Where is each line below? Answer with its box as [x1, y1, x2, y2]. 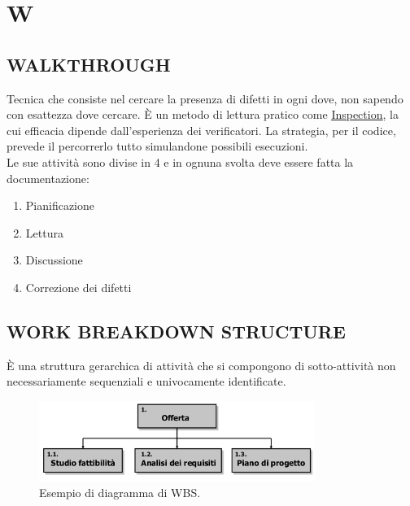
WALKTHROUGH [7, 51, 171, 76]
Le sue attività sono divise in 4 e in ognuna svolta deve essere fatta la [7, 153, 354, 170]
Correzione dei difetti [25, 278, 132, 295]
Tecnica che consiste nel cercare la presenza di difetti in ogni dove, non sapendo [7, 89, 403, 107]
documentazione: [7, 169, 89, 186]
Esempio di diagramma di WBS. [39, 483, 201, 500]
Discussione [25, 251, 83, 268]
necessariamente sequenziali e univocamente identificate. [7, 373, 286, 390]
